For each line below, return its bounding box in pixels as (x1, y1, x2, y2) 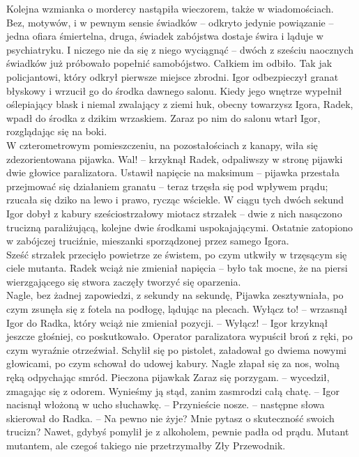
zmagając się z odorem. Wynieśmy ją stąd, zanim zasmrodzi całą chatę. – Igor (6, 383, 339, 398)
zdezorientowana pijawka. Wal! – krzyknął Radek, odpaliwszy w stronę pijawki (6, 151, 343, 166)
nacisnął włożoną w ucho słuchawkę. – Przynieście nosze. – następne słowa (6, 397, 325, 412)
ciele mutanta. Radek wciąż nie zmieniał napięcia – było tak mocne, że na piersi (6, 261, 348, 275)
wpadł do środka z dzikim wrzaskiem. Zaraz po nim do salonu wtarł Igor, (6, 110, 321, 125)
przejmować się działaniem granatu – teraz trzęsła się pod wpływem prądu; (6, 178, 328, 193)
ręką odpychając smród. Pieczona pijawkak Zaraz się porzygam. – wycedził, (6, 370, 330, 385)
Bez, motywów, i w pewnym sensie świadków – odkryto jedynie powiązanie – (6, 15, 334, 29)
